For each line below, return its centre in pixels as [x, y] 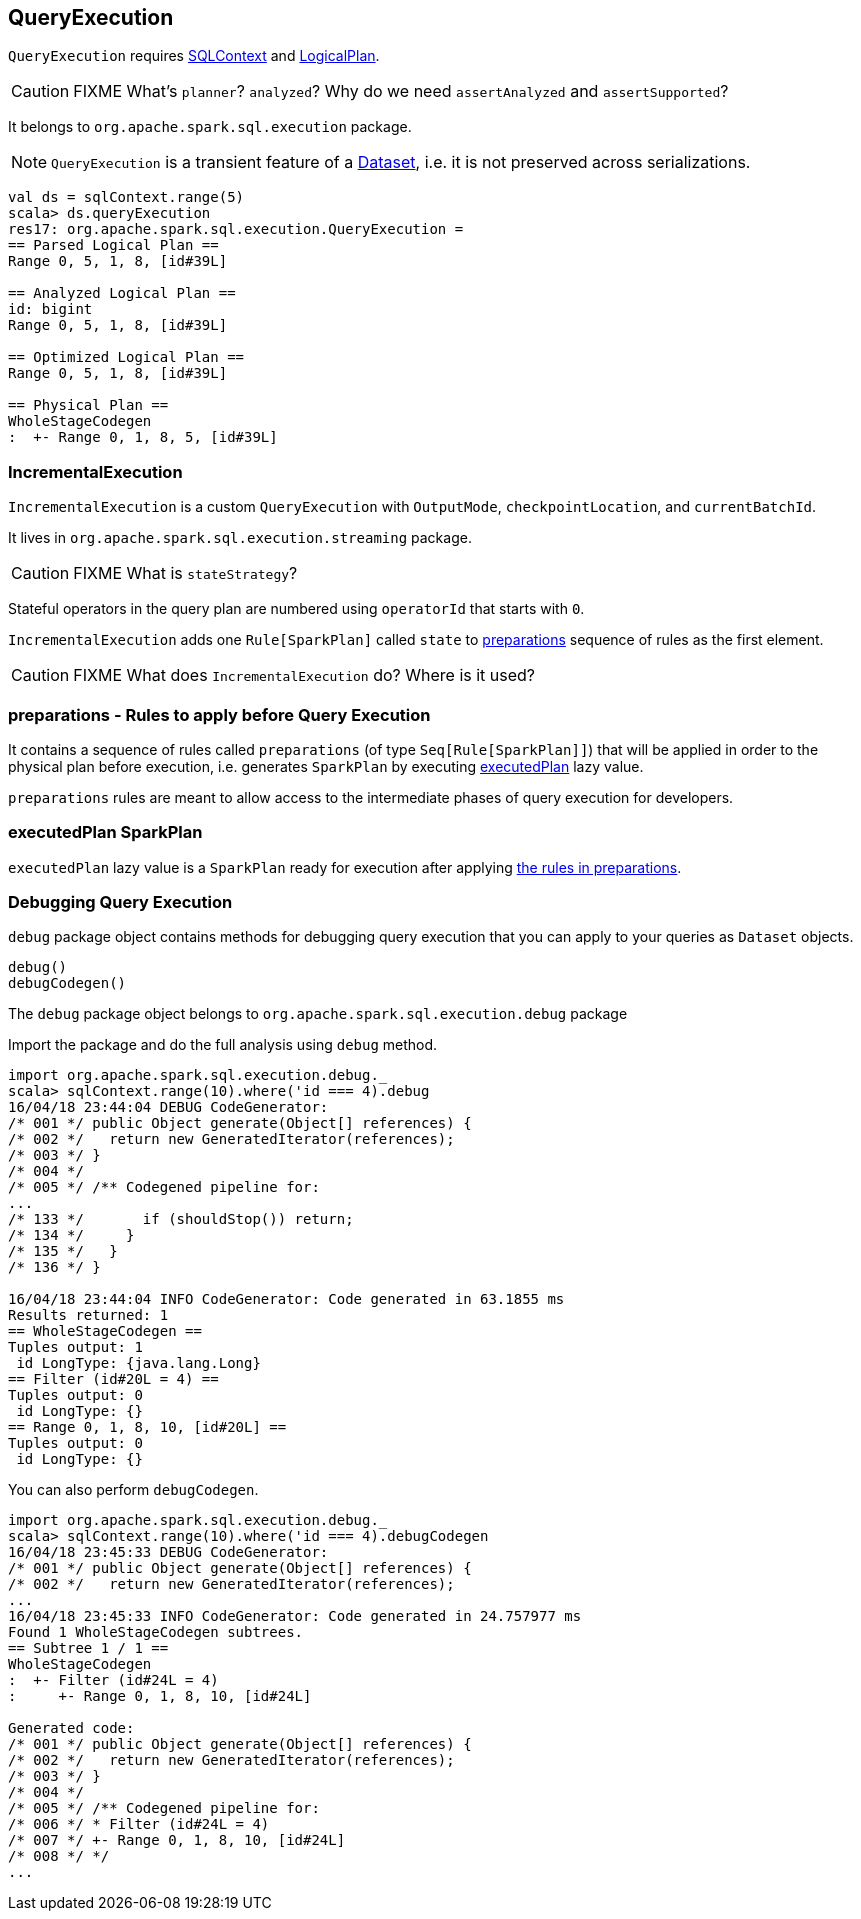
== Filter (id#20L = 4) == [113, 1379]
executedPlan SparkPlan [105, 832]
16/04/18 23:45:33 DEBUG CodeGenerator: [168, 1552]
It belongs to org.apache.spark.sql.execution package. [210, 127]
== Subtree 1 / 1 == [88, 1648]
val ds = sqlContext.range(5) [126, 197]
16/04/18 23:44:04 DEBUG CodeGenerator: [168, 1107]
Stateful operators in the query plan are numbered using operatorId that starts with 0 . [296, 609]
